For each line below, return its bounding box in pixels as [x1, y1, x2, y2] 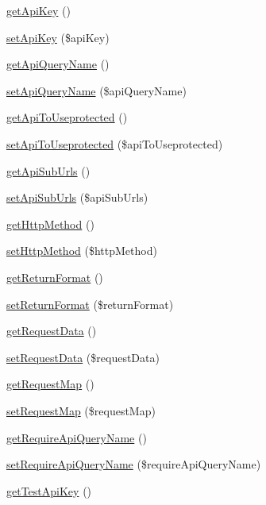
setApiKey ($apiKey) [6, 29, 110, 45]
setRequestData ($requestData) [6, 349, 160, 365]
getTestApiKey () [6, 482, 92, 499]
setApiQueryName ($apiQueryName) [6, 82, 187, 98]
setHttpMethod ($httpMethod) [6, 242, 157, 259]
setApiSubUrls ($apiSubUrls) [6, 189, 148, 206]
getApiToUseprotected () [6, 109, 128, 125]
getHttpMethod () [6, 215, 94, 232]
